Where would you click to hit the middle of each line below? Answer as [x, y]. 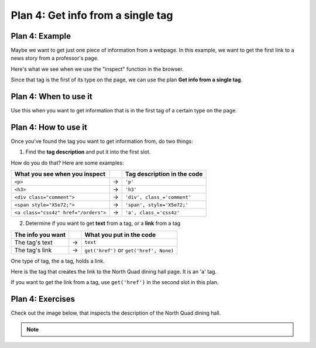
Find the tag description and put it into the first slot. [88, 152]
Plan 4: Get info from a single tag [92, 15]
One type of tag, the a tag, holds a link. [58, 261]
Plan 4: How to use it [49, 127]
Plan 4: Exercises [43, 299]
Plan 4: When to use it [52, 97]
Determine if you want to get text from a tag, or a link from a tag [103, 223]
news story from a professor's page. [55, 58]
